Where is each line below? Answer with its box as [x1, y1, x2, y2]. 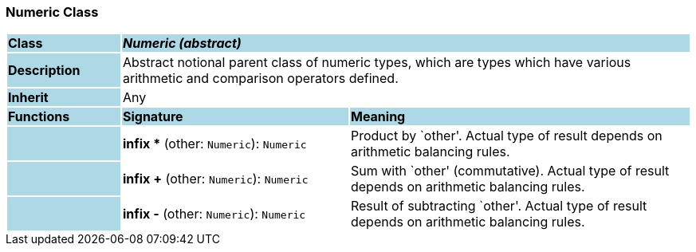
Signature [122, 108, 183, 125]
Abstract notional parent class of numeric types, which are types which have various [122, 54, 631, 71]
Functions [8, 108, 70, 125]
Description [8, 62, 81, 79]
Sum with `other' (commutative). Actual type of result [350, 163, 670, 179]
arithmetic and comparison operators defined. [122, 70, 399, 87]
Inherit [8, 89, 49, 106]
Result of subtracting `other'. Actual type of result [350, 198, 647, 215]
